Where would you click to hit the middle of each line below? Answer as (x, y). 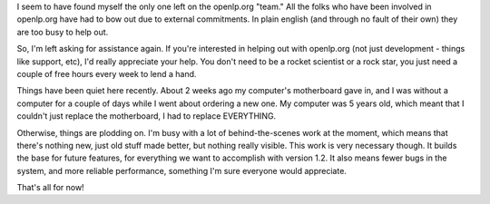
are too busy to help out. (63, 32)
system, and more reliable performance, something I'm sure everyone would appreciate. (181, 170)
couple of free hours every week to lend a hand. (107, 73)
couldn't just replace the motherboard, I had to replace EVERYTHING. (147, 116)
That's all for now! (51, 188)
